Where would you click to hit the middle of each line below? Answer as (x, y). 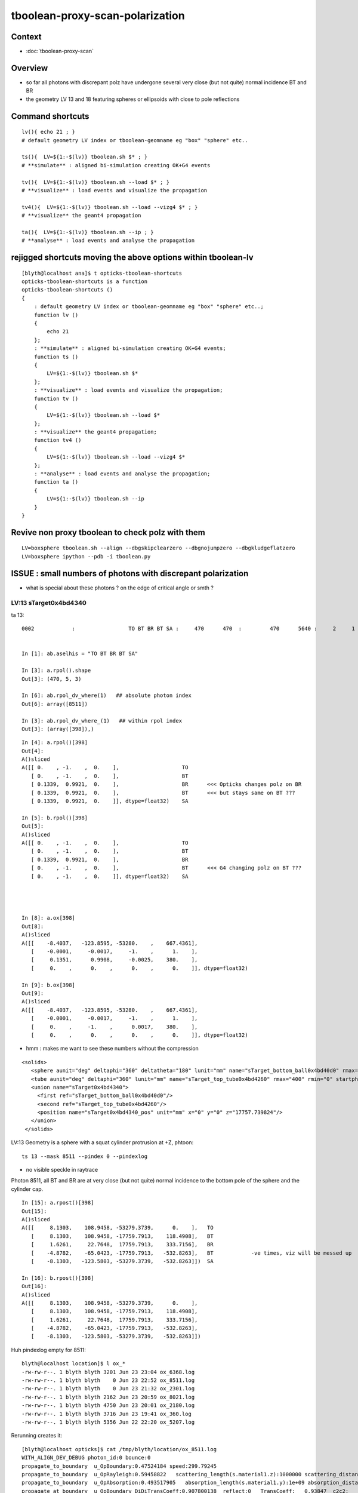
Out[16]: (34, 1286)
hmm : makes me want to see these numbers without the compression (112, 1049)
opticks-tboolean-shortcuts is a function (85, 282)
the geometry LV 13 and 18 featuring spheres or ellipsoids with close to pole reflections (133, 99)
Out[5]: (33, 826)
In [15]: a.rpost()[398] (58, 1203)
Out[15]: (34, 1211)
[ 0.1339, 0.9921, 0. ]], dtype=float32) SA (109, 801)
